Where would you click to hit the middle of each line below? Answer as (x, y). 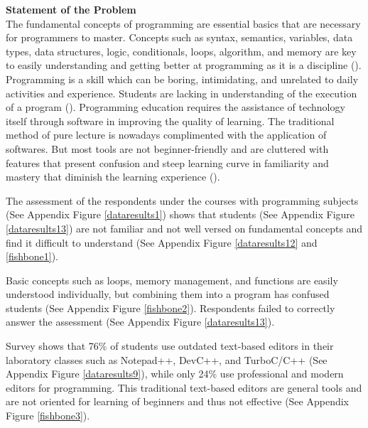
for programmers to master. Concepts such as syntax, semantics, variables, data (179, 37)
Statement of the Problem (71, 9)
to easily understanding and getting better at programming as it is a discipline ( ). (184, 65)
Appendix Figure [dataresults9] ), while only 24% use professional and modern (175, 374)
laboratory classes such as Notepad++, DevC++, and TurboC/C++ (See (167, 359)
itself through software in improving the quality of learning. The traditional (170, 121)
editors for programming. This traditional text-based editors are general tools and (184, 387)
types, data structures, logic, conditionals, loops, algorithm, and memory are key (181, 51)
